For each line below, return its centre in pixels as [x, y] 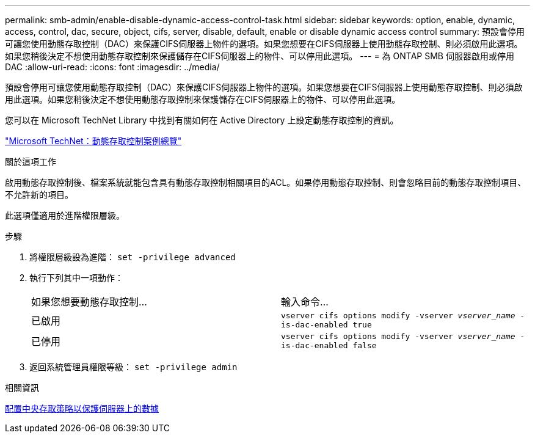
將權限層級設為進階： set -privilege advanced [133, 257]
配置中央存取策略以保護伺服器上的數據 [82, 408]
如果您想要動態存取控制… [89, 302]
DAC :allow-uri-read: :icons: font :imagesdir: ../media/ [112, 67]
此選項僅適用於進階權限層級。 [65, 215]
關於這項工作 [31, 162]
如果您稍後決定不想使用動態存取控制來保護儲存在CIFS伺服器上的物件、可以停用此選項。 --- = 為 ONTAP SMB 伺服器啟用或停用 [260, 56]
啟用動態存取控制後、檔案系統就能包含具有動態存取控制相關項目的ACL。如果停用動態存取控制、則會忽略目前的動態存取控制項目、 [266, 182]
